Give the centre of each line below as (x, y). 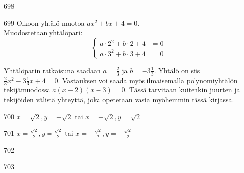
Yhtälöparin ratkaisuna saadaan (52, 70)
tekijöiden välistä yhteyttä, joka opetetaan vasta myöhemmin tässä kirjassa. (119, 100)
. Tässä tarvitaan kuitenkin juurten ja (182, 90)
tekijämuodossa (27, 90)
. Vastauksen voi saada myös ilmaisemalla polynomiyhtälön (148, 80)
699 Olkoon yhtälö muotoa (44, 22)
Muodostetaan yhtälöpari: (43, 32)
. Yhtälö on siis (177, 70)
